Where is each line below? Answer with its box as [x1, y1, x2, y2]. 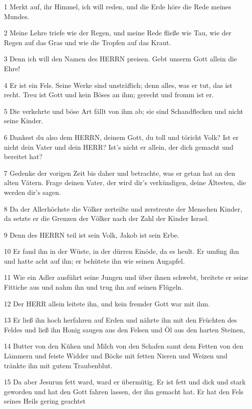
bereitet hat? [4, 151, 43, 162]
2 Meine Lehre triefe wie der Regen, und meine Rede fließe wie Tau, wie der [4, 27, 231, 38]
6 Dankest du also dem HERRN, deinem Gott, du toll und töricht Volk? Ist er [4, 132, 239, 142]
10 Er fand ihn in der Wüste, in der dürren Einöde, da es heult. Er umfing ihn [4, 246, 239, 256]
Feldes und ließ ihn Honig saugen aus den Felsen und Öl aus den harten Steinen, [4, 324, 245, 334]
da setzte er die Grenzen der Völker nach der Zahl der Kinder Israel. [4, 213, 209, 223]
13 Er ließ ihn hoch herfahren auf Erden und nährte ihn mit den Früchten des [4, 315, 237, 325]
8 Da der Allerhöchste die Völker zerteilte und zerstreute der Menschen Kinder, [4, 203, 242, 214]
